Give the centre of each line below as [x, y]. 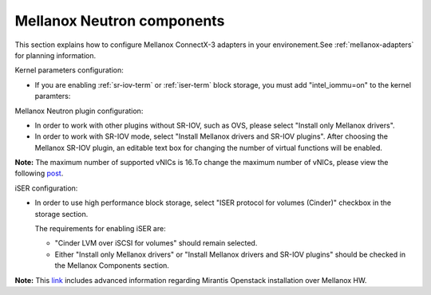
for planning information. [55, 55]
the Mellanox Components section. [112, 265]
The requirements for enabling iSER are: [101, 229]
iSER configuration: [46, 188]
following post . [39, 173]
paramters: [53, 96]
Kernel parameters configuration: [69, 70]
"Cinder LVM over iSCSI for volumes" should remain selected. [156, 243]
